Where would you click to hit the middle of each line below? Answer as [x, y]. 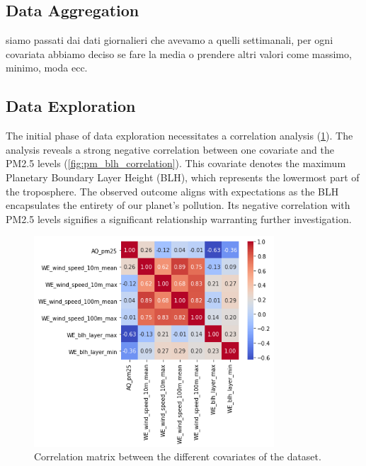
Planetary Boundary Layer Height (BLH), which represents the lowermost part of [183, 177]
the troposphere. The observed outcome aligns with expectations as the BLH [172, 191]
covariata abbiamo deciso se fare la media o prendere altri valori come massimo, [179, 53]
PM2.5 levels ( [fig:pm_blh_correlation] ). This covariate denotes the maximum [176, 163]
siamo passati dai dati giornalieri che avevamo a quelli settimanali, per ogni [170, 40]
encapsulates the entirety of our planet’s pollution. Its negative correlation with [178, 205]
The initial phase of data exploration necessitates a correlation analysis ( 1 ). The [179, 136]
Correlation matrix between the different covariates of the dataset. [178, 456]
